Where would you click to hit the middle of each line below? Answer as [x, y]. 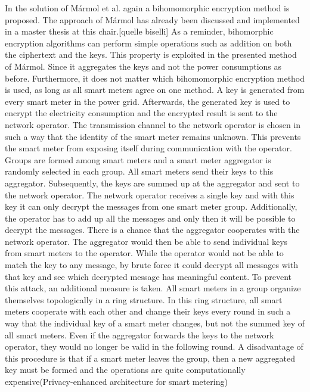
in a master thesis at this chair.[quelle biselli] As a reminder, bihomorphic [139, 31]
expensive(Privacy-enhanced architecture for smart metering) [116, 381]
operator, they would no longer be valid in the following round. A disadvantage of [154, 346]
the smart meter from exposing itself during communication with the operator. [148, 148]
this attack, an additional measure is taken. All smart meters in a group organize [153, 288]
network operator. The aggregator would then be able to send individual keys [146, 241]
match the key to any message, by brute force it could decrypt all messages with [151, 265]
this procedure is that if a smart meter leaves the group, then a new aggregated [150, 358]
